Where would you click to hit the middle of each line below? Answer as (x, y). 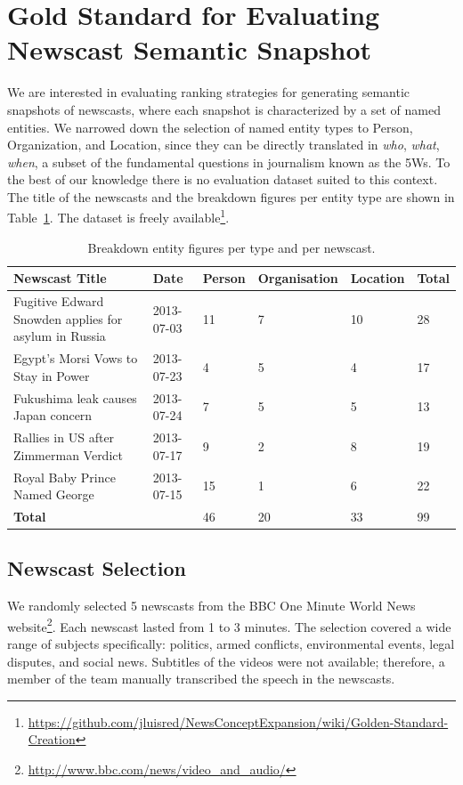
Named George (54, 494)
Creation (52, 739)
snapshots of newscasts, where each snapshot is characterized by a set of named (224, 109)
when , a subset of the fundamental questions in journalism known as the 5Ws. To (229, 162)
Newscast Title (60, 278)
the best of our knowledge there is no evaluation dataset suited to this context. (223, 179)
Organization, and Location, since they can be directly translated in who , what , (223, 145)
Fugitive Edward (59, 301)
